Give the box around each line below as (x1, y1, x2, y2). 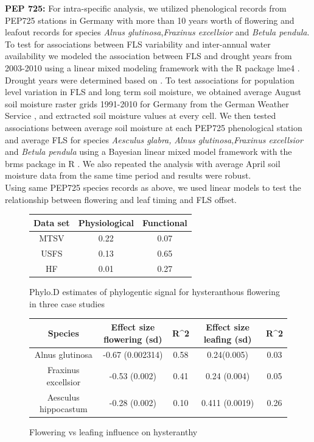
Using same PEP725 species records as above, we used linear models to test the (5, 180, 301, 193)
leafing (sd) (203, 332, 252, 345)
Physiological (78, 216, 134, 229)
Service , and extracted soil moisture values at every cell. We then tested (5, 109, 276, 122)
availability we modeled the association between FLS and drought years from (5, 49, 292, 62)
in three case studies (29, 297, 105, 310)
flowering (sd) (103, 332, 162, 345)
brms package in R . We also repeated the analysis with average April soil (5, 157, 281, 169)
